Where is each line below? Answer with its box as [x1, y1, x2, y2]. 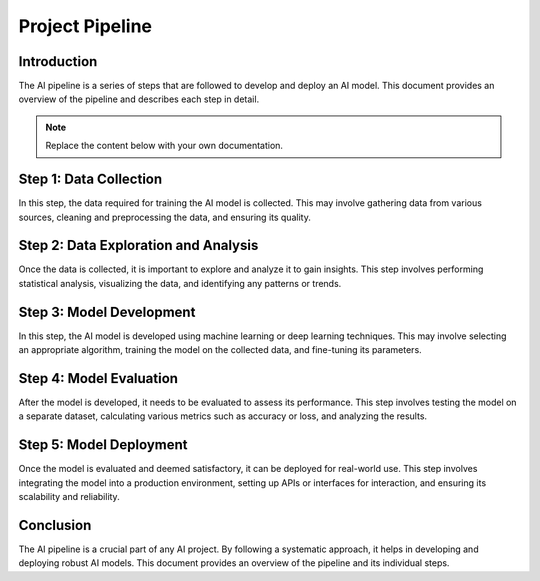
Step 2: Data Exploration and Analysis [18, 237, 259, 254]
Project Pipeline [18, 15, 153, 37]
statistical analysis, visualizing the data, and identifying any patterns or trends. [18, 277, 342, 289]
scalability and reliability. [18, 491, 120, 503]
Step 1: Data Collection [18, 171, 163, 188]
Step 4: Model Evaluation [18, 370, 179, 387]
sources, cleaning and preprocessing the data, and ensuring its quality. [18, 211, 312, 223]
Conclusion [18, 516, 92, 534]
